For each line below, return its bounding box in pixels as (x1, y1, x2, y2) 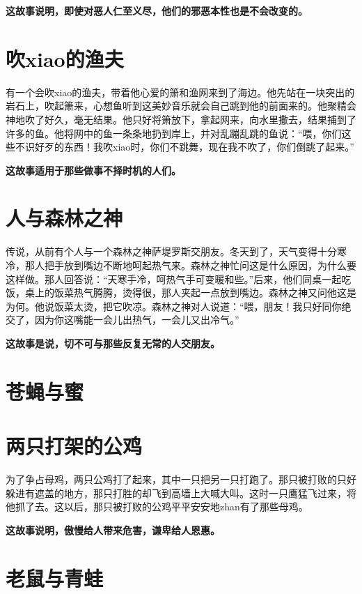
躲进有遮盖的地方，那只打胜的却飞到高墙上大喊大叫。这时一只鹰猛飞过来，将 (6, 485, 356, 500)
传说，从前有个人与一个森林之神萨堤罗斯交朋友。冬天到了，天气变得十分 (6, 244, 337, 259)
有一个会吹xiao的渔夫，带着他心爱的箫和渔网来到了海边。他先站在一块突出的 (6, 84, 355, 99)
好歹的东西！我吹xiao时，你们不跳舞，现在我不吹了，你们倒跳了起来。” (34, 139, 354, 154)
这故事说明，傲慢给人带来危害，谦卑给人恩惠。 (6, 522, 220, 537)
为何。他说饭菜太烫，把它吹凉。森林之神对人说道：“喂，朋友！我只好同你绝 (6, 298, 352, 313)
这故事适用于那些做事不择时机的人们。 (6, 162, 181, 177)
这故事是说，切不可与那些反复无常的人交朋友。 (6, 335, 220, 350)
